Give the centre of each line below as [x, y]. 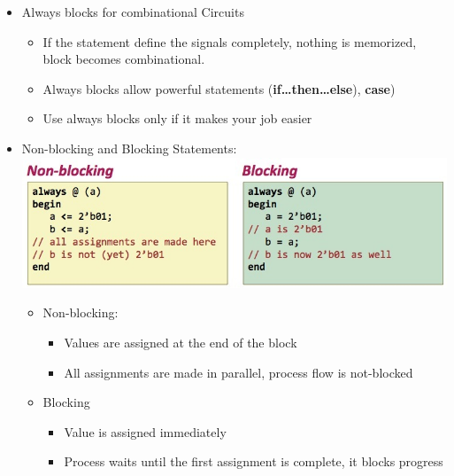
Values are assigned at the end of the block [181, 342]
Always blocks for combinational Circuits [133, 12]
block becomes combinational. [124, 59]
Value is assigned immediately [145, 431]
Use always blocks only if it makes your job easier [177, 118]
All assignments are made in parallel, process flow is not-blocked [239, 372]
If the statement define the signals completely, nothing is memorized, [230, 41]
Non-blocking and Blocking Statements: [129, 148]
